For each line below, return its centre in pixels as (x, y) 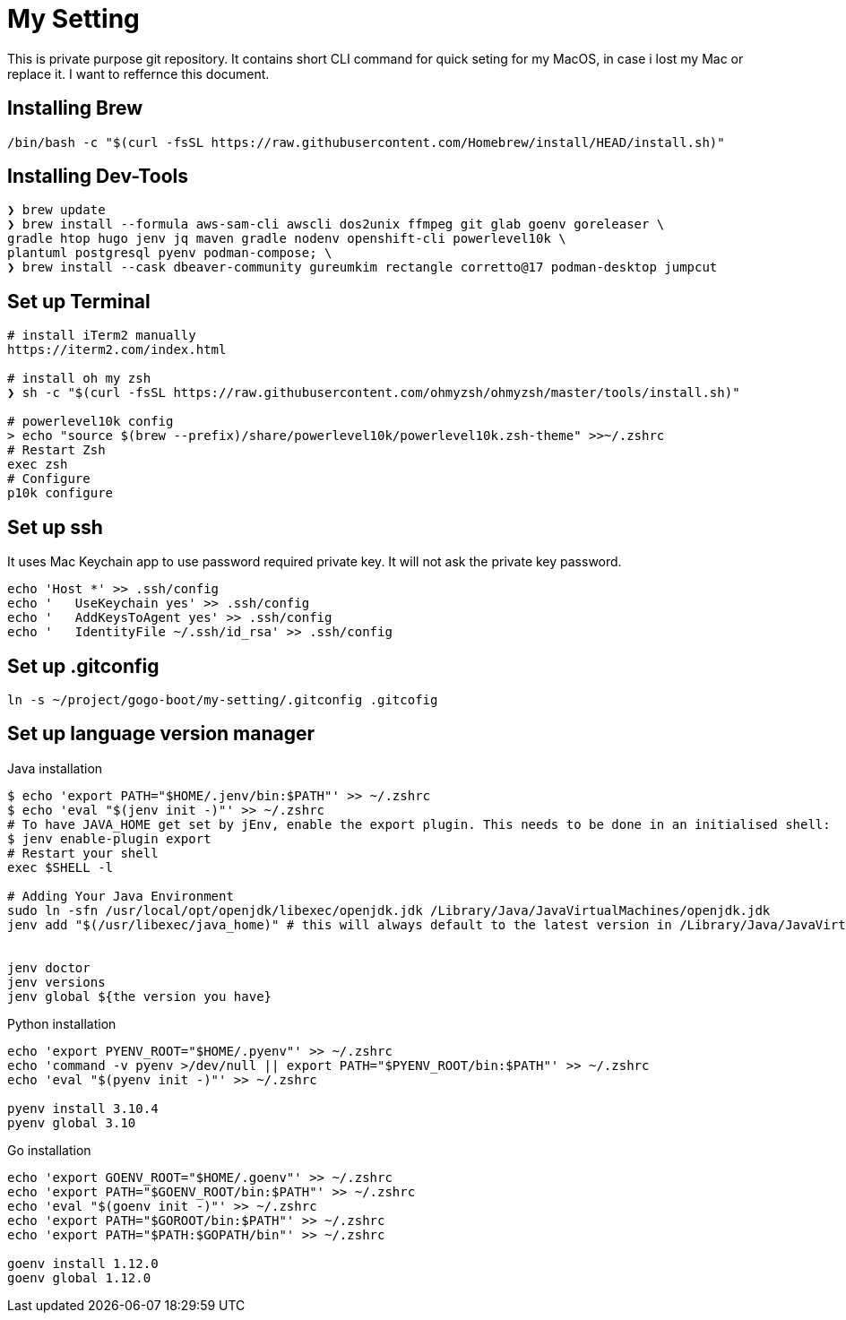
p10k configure (60, 493)
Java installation (55, 768)
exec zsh (38, 465)
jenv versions (56, 982)
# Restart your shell (83, 853)
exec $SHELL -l (60, 867)
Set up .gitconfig (83, 666)
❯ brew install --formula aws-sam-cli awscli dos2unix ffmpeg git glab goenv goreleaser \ (336, 224)
